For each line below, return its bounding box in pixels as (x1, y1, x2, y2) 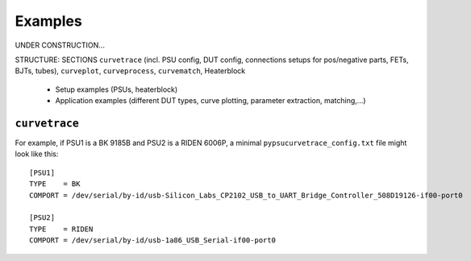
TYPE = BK (29, 180, 81, 188)
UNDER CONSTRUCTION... (15, 40, 105, 50)
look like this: (15, 149, 59, 159)
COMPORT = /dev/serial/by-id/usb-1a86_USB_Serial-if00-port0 (29, 236, 276, 245)
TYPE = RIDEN (29, 224, 94, 234)
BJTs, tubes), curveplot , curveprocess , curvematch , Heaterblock (15, 66, 246, 76)
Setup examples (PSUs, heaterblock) (55, 85, 178, 94)
